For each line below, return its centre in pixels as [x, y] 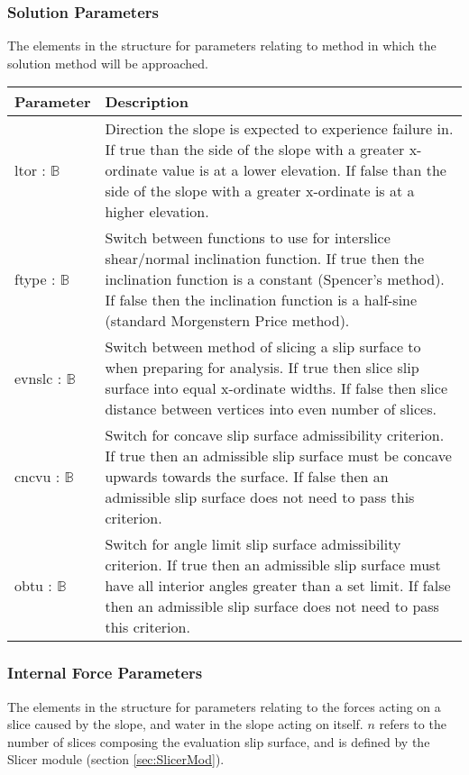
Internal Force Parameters [105, 673]
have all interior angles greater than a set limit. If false [278, 586]
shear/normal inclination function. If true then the [265, 259]
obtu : [33, 586]
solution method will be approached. [108, 63]
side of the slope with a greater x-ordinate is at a [260, 191]
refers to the [413, 724]
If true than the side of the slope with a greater [255, 150]
